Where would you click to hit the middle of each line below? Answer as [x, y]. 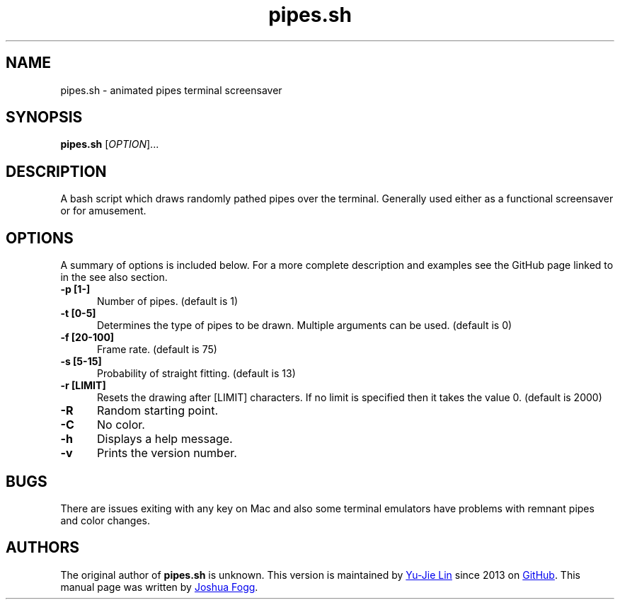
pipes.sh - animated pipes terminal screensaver [171, 90]
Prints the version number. [167, 453]
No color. [121, 425]
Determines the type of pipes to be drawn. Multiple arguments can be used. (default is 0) [305, 325]
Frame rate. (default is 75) [157, 350]
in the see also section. [114, 277]
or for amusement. [103, 211]
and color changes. [105, 520]
